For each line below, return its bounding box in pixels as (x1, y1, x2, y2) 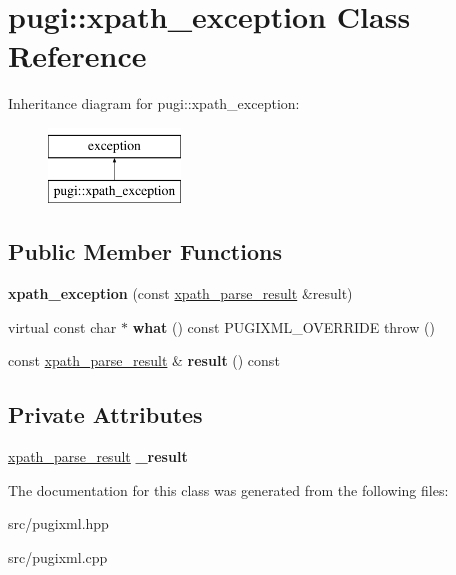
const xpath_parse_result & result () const (8, 350, 280, 371)
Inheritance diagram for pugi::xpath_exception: (8, 93, 300, 114)
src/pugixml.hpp (8, 513, 109, 534)
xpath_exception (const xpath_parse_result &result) (8, 283, 353, 304)
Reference (8, 35, 147, 76)
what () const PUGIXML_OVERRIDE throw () (132, 316, 435, 337)
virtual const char (8, 316, 117, 337)
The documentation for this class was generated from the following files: (8, 479, 449, 500)
